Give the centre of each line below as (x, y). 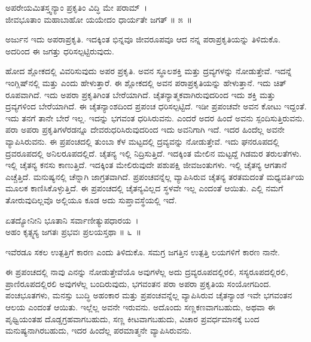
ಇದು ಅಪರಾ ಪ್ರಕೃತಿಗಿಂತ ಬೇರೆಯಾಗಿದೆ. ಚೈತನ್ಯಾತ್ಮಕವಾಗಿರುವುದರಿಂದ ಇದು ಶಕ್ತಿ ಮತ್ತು (160, 94)
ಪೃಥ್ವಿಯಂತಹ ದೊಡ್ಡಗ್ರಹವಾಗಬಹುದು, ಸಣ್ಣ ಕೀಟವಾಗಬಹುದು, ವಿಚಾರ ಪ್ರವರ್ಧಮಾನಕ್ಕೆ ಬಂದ (132, 318)
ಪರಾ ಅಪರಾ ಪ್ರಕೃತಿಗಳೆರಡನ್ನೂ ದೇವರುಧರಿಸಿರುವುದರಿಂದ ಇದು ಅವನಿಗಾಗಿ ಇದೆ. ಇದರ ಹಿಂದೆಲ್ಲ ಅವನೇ (145, 129)
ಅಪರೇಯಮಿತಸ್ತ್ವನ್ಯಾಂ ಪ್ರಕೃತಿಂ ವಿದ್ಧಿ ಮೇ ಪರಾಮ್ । (77, 7)
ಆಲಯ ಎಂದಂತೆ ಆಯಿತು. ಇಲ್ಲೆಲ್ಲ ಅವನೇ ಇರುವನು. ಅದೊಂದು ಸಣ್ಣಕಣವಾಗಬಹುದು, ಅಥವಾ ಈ (140, 307)
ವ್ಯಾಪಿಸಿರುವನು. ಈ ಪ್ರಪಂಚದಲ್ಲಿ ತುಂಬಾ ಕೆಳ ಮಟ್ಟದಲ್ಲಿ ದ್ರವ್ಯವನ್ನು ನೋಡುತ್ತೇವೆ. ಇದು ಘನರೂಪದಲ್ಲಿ (142, 141)
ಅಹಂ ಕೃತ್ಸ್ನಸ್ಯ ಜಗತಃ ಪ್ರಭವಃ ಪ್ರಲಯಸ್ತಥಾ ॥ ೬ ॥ (73, 232)
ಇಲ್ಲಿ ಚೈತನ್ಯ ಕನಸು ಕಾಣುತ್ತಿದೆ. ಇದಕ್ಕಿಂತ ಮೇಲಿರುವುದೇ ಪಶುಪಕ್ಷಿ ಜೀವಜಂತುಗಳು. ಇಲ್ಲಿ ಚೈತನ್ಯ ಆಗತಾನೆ (146, 165)
